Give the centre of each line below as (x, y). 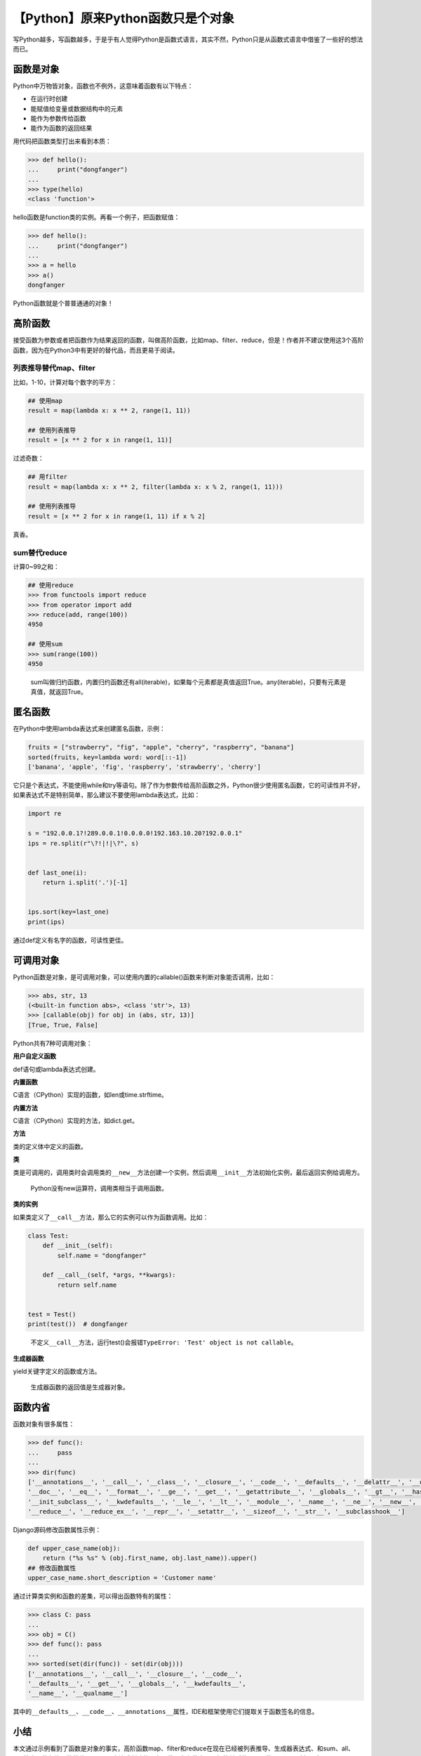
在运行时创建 (49, 99)
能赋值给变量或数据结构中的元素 (76, 108)
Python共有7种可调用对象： (53, 1043)
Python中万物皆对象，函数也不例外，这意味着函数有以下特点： (103, 86)
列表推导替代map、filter (54, 368)
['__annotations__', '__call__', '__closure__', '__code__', (135, 1674)
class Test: (48, 1236)
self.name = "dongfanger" (102, 1255)
